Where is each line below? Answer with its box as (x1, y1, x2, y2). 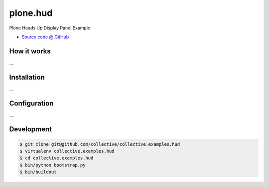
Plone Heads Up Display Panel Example (9, 25, 91, 31)
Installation (9, 73, 45, 82)
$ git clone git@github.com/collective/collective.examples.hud (19, 141, 180, 147)
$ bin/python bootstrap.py (19, 162, 86, 168)
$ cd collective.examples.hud (19, 155, 94, 161)
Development (9, 125, 52, 134)
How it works (9, 47, 51, 55)
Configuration (9, 99, 54, 107)
